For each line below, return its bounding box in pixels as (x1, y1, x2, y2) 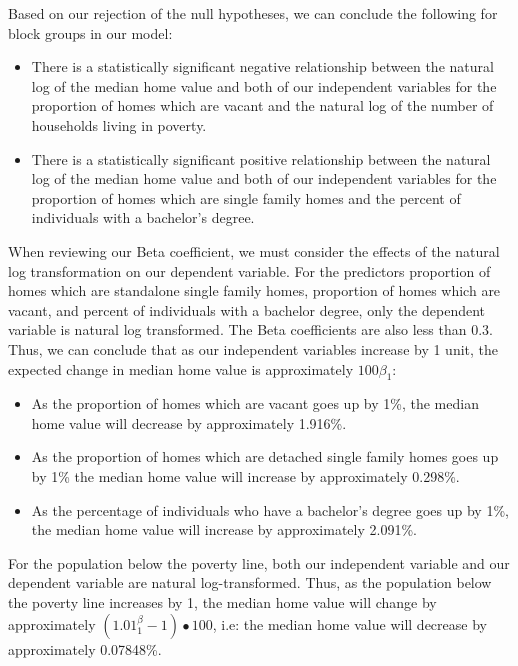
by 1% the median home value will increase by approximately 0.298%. (31, 466, 460, 487)
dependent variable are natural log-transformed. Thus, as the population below (8, 572, 492, 593)
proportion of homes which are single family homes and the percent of (31, 187, 461, 208)
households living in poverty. (31, 114, 207, 135)
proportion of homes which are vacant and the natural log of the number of (31, 95, 494, 116)
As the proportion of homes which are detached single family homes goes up (31, 446, 499, 467)
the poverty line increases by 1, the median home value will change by (8, 592, 437, 613)
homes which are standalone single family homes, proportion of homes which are (8, 280, 501, 301)
